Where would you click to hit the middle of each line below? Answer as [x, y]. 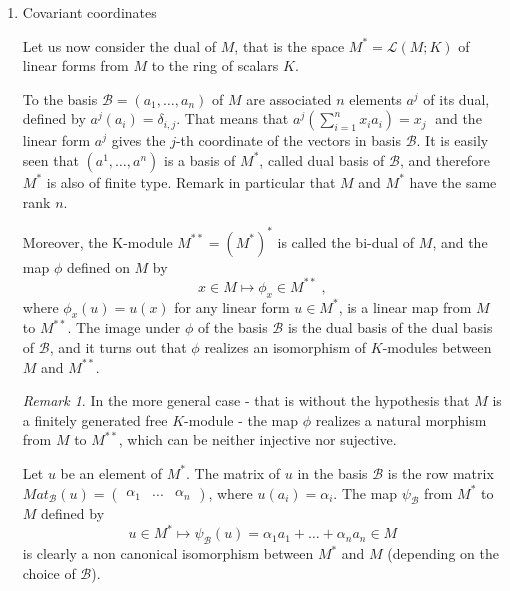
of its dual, [456, 98]
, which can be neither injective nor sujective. [257, 439]
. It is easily [452, 140]
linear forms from [75, 65]
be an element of [111, 472]
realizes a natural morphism [401, 419]
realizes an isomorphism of [285, 346]
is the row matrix [440, 472]
